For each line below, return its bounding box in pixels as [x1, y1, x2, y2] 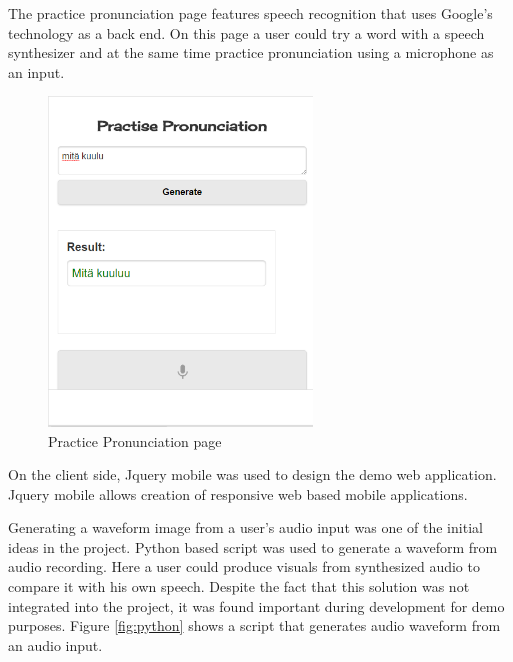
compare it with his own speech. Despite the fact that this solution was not [8, 576, 470, 597]
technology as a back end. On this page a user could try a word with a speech [8, 22, 485, 43]
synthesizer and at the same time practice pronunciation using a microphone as [8, 42, 494, 63]
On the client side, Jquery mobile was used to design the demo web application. [8, 464, 497, 485]
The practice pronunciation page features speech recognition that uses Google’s [8, 3, 493, 23]
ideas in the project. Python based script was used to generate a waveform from [8, 536, 498, 557]
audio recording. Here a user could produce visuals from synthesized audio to [8, 556, 480, 577]
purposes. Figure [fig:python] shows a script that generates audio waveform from [8, 615, 501, 636]
